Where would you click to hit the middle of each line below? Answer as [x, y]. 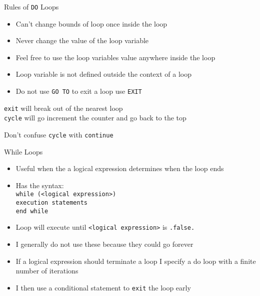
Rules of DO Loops [31, 7]
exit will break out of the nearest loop [63, 108]
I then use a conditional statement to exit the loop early [103, 287]
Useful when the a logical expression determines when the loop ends [120, 168]
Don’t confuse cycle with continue [59, 134]
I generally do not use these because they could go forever [104, 244]
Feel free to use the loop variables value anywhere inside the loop [115, 57]
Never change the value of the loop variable [82, 40]
